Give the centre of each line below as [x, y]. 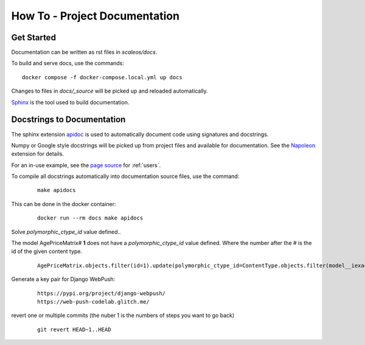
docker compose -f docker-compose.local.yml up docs [102, 77]
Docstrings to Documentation [68, 120]
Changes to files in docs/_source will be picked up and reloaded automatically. [109, 91]
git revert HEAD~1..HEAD [74, 329]
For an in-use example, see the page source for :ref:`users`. [86, 165]
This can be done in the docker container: [64, 204]
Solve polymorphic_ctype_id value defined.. [66, 232]
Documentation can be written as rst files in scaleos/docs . [84, 52]
